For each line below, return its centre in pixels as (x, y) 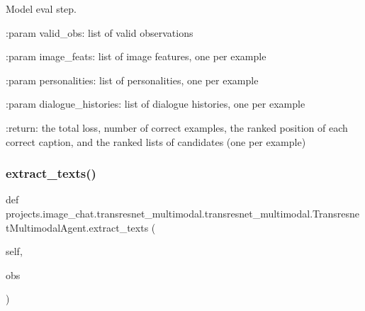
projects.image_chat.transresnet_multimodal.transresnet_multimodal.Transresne (183, 213)
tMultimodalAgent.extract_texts (77, 227)
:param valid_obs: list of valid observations (100, 32)
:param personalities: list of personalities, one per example (132, 80)
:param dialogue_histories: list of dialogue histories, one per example (156, 104)
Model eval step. (41, 9)
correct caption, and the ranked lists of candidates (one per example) (156, 141)
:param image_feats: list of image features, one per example (136, 56)
